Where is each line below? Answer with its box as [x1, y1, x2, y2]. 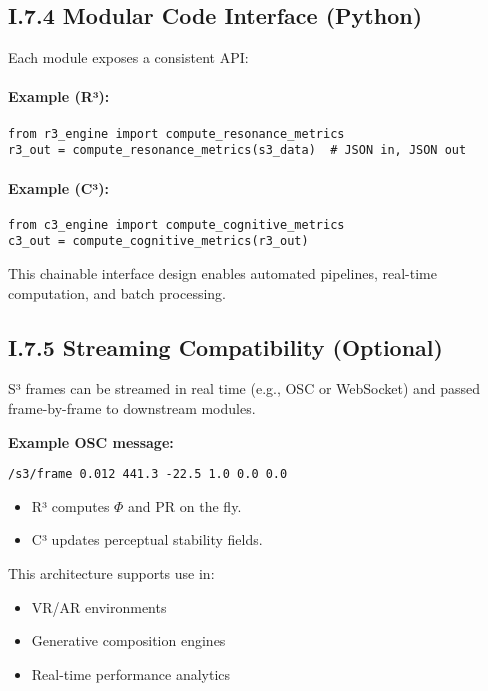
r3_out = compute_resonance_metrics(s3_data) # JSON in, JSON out [8, 143, 467, 158]
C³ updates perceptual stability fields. [31, 529, 263, 550]
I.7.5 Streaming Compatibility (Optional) [8, 331, 443, 362]
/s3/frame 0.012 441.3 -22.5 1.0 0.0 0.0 [8, 467, 288, 482]
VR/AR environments [31, 596, 167, 617]
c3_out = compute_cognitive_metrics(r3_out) [8, 234, 309, 249]
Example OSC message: [8, 431, 174, 452]
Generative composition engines [31, 630, 226, 651]
